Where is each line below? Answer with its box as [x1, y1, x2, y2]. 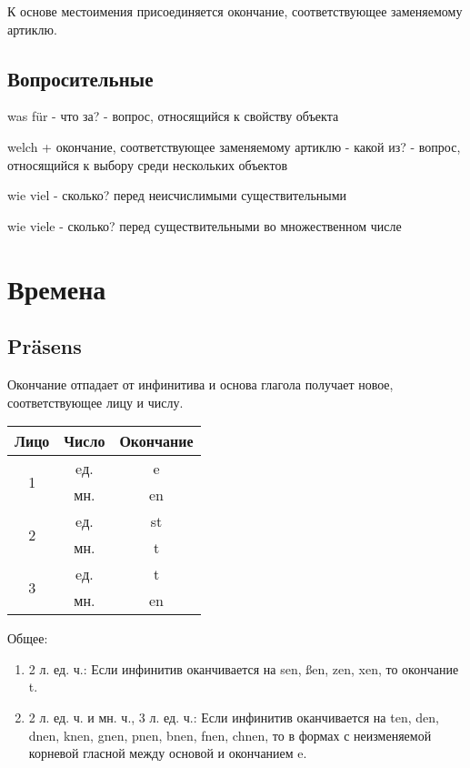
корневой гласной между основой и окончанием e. [28, 743, 307, 763]
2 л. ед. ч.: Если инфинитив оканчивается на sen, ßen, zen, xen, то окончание [28, 659, 459, 678]
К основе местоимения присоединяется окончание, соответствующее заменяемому [7, 2, 463, 20]
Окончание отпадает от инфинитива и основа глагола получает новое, [7, 374, 394, 393]
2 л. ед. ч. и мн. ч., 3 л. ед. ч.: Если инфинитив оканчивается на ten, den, [28, 707, 439, 726]
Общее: [7, 629, 48, 648]
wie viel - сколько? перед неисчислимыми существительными [7, 186, 347, 205]
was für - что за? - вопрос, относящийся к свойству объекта [7, 106, 339, 126]
